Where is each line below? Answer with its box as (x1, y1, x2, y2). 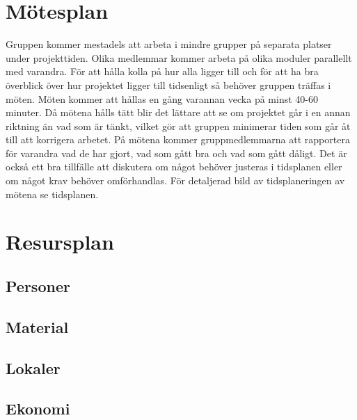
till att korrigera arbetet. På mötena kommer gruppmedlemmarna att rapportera (6, 132, 350, 147)
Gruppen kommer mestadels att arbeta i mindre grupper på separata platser (6, 37, 332, 51)
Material (6, 316, 69, 337)
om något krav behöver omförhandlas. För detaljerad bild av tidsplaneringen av (6, 173, 345, 188)
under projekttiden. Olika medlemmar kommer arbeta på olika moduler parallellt (6, 50, 352, 65)
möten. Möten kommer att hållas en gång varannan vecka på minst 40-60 (6, 91, 318, 106)
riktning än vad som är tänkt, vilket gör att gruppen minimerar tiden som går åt (6, 118, 351, 133)
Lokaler (6, 357, 61, 378)
